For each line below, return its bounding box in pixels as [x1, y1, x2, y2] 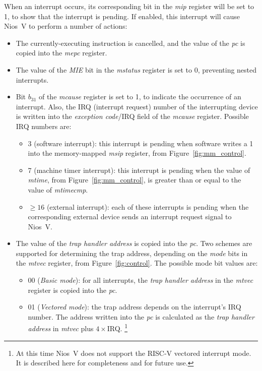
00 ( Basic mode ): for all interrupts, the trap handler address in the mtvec [28, 275, 253, 285]
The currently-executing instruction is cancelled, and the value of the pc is [16, 37, 245, 48]
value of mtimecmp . [28, 184, 88, 195]
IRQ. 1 [107, 322, 128, 334]
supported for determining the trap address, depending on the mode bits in [16, 248, 248, 258]
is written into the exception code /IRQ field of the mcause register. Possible [16, 111, 249, 121]
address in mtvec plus [28, 323, 94, 334]
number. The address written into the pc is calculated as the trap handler [28, 311, 254, 322]
